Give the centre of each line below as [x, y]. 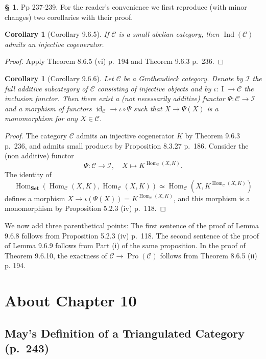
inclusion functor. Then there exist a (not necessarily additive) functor [115, 98]
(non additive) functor [39, 155]
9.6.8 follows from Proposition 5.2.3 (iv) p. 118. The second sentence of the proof [132, 235]
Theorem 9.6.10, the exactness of [56, 255]
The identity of [28, 174]
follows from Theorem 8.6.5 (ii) [209, 255]
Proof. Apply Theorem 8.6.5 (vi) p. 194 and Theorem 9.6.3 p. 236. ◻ [114, 61]
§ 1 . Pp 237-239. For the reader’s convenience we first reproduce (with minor [126, 7]
